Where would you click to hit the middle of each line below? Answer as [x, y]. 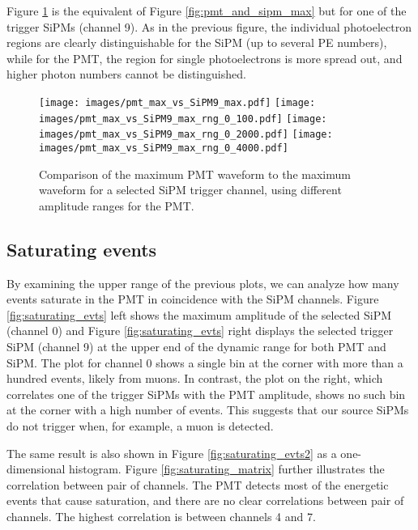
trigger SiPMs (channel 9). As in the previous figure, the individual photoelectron [209, 26]
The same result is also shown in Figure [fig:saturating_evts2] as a [172, 453]
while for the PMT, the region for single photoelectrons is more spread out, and [205, 58]
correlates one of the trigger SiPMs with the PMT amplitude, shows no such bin [206, 394]
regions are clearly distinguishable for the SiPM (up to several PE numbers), [197, 42]
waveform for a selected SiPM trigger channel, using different [190, 190]
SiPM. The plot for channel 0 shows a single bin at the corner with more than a [205, 362]
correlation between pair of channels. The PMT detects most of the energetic [198, 484]
